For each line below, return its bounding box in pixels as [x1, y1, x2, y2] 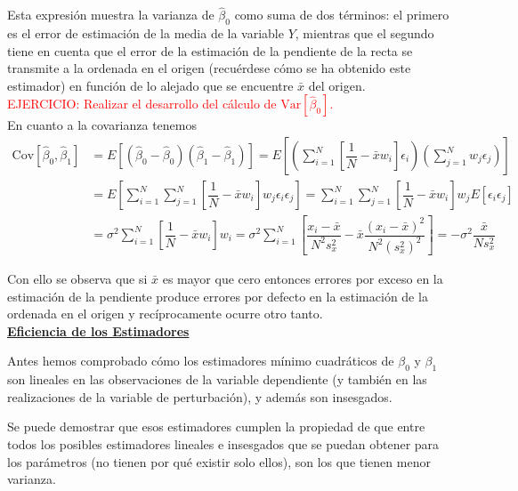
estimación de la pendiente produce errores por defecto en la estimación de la [7, 286, 428, 305]
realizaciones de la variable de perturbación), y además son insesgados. [7, 387, 393, 406]
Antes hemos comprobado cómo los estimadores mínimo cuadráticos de [7, 351, 394, 370]
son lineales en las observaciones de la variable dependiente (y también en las [7, 370, 427, 389]
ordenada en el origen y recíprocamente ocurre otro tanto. [7, 304, 323, 323]
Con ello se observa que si [7, 269, 148, 287]
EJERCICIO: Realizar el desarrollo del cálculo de [7, 94, 277, 113]
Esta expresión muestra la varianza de [7, 5, 214, 24]
